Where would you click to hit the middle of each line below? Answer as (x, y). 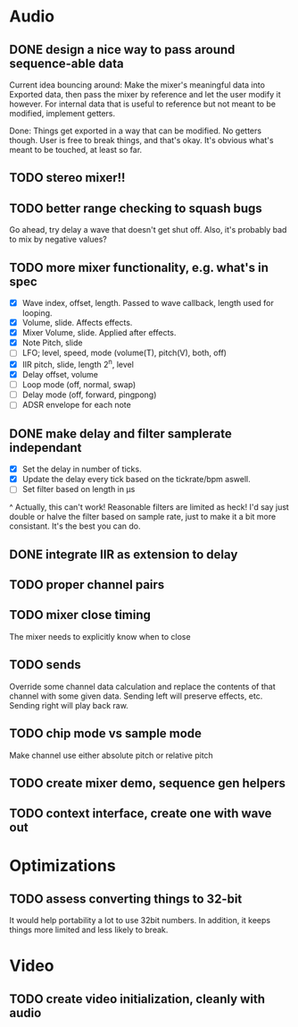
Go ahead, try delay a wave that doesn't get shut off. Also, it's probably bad (148, 230)
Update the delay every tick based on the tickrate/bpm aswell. (137, 480)
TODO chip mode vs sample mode (106, 734)
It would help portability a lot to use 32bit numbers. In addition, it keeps (140, 921)
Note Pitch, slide (52, 343)
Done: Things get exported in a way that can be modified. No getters (135, 131)
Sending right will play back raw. (69, 705)
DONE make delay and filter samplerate (120, 433)
